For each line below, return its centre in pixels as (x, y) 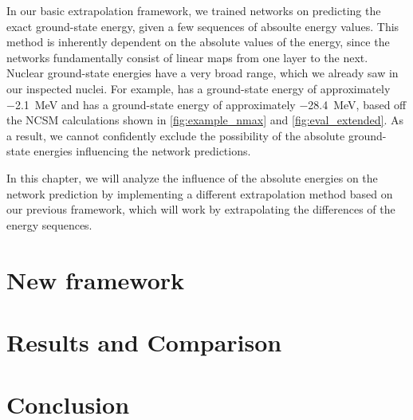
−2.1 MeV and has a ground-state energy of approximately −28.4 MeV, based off (206, 104)
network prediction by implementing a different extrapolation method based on (200, 193)
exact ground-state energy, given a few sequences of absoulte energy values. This (203, 26)
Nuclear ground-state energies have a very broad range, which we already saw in (203, 73)
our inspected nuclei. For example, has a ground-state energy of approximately (199, 88)
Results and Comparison (144, 341)
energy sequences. (49, 224)
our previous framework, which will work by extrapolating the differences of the (201, 209)
